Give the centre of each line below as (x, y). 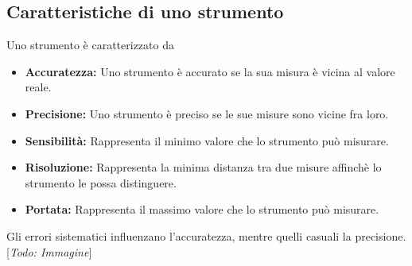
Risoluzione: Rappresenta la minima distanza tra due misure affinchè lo (203, 167)
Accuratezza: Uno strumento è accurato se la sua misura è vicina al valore (210, 71)
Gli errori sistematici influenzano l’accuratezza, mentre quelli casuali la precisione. (206, 235)
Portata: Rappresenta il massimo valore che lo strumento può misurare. (202, 209)
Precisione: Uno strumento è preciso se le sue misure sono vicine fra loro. (207, 113)
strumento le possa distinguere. (101, 182)
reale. (38, 87)
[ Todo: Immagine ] (49, 251)
